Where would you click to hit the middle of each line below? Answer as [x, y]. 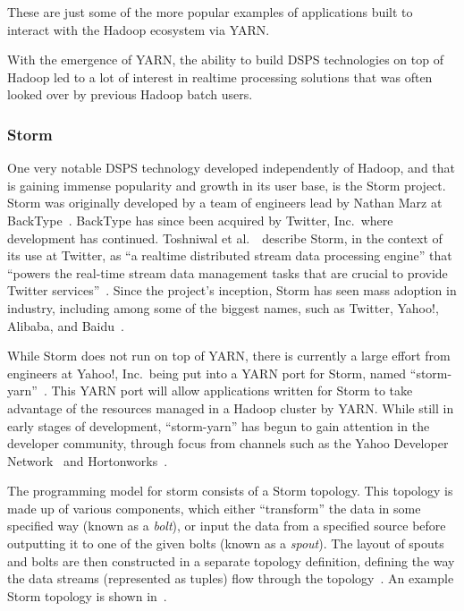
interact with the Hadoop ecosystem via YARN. [139, 29]
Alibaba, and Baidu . [66, 325]
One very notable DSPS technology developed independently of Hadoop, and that [232, 168]
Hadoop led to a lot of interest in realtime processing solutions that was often [220, 76]
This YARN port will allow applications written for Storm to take [232, 390]
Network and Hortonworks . [88, 460]
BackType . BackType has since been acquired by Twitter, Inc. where [200, 220]
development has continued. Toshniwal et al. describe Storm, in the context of [225, 238]
